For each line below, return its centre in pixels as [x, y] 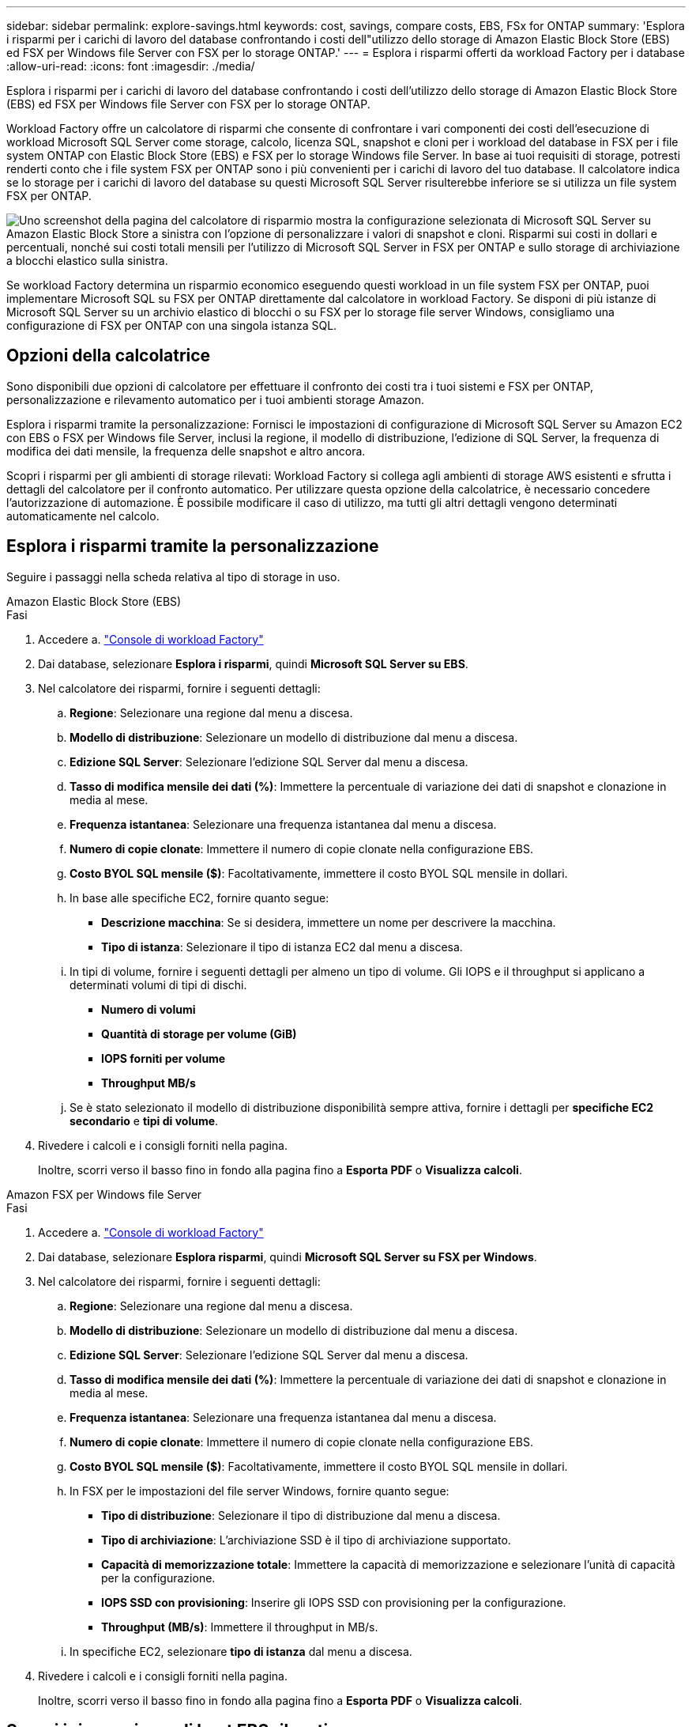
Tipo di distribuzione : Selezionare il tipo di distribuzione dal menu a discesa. [301, 1515]
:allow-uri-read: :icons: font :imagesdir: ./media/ [131, 66]
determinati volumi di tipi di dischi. [158, 984]
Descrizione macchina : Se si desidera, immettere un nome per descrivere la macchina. [329, 922]
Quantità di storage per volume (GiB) [199, 1034]
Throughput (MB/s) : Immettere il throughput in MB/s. [240, 1627]
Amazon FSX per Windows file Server [104, 1194]
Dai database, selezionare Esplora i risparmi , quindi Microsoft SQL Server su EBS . [253, 663]
